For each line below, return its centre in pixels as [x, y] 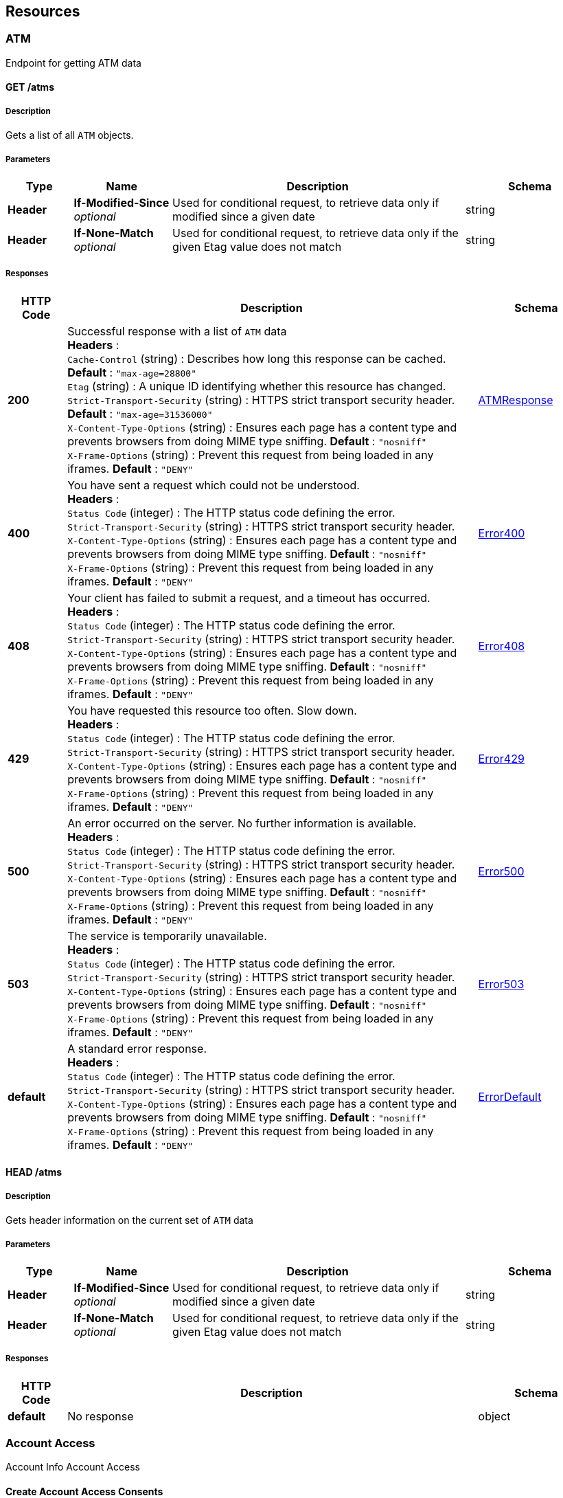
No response [101, 1416]
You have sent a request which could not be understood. [214, 485]
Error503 [501, 984]
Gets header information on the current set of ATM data [129, 1220]
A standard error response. [137, 1048]
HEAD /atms [34, 1172]
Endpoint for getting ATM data [73, 63]
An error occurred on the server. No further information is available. [242, 823]
